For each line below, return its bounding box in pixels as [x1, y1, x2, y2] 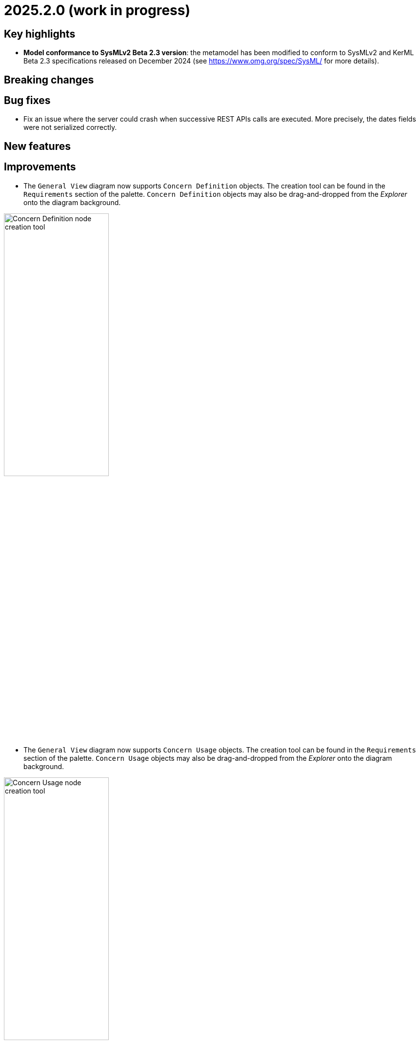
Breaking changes [4, 73, 94, 86]
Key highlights [4, 27, 76, 40]
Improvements [4, 161, 76, 173]
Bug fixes [4, 94, 51, 107]
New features [4, 140, 71, 152]
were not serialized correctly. [23, 123, 117, 132]
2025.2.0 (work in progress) [4, 2, 191, 19]
